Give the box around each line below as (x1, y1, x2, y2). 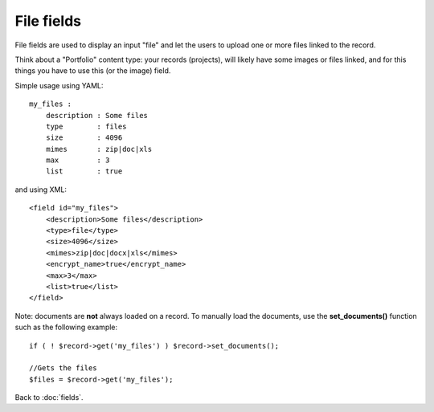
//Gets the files (29, 364, 97, 373)
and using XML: (14, 185, 68, 194)
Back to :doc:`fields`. (14, 393, 84, 402)
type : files (45, 121, 127, 131)
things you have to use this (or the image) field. (14, 66, 171, 75)
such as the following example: (14, 322, 118, 332)
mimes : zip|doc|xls (45, 145, 153, 153)
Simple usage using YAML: (14, 80, 104, 90)
